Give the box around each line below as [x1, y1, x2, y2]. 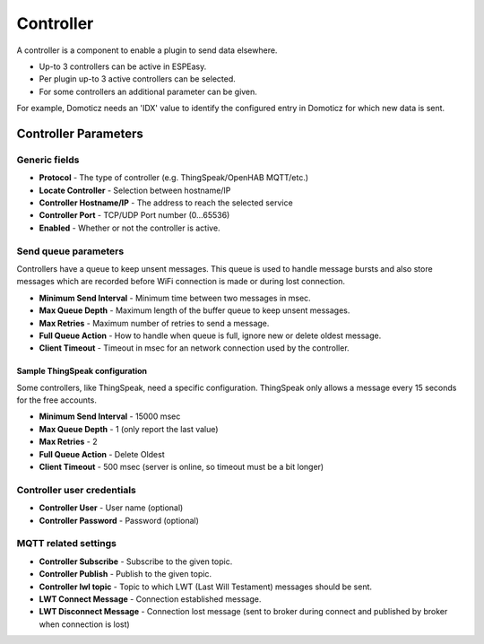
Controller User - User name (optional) [39, 502, 184, 513]
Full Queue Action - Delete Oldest [39, 448, 165, 459]
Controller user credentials [16, 483, 136, 496]
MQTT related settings [16, 537, 117, 550]
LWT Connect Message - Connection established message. [39, 593, 262, 605]
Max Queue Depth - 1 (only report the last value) [39, 423, 219, 434]
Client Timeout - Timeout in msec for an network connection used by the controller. [39, 343, 350, 353]
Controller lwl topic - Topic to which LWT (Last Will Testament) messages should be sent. [39, 581, 372, 592]
